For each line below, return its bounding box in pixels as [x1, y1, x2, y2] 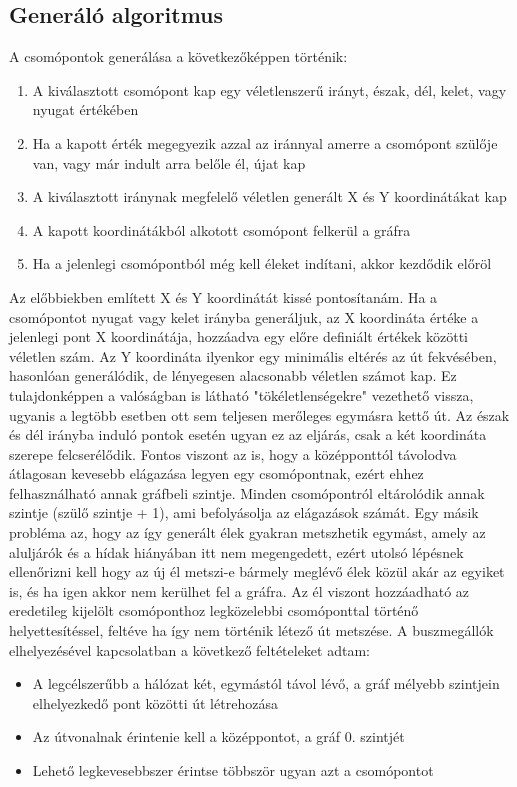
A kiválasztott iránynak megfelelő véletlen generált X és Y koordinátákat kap [32, 186, 507, 207]
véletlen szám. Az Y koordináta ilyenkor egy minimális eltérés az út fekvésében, [9, 345, 497, 366]
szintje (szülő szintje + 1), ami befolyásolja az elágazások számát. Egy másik [9, 502, 479, 523]
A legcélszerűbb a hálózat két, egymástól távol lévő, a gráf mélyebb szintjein [32, 673, 500, 694]
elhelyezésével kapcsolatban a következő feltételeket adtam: [9, 639, 370, 660]
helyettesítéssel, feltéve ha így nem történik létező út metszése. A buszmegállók [9, 620, 494, 641]
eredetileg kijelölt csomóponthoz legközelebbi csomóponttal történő [9, 600, 419, 621]
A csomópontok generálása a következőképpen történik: [9, 46, 348, 67]
